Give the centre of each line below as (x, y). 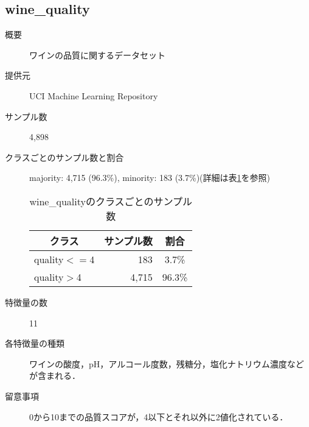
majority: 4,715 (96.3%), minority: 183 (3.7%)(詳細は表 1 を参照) (150, 178)
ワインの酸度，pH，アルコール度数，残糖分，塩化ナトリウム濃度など (167, 363)
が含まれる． (55, 376)
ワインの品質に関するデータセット (97, 55)
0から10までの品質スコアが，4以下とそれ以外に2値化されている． (159, 416)
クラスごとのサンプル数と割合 (64, 157)
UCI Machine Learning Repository (94, 95)
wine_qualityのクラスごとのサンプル (111, 201)
